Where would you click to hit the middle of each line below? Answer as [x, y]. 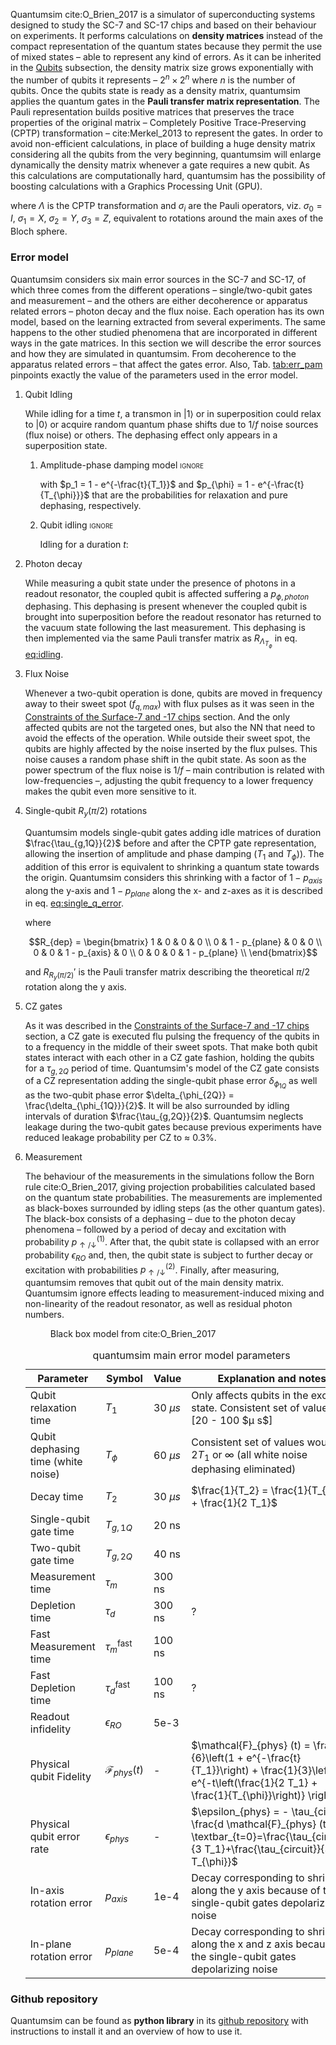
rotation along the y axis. [75, 986]
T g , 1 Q [118, 1525]
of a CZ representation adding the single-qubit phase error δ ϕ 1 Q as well [171, 1083]
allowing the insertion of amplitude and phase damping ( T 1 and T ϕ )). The [174, 855]
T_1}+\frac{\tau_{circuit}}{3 [268, 1849]
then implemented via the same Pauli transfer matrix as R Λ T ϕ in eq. [161, 641]
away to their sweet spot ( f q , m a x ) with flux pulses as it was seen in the [169, 705]
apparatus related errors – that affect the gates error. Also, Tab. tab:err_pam [166, 364]
